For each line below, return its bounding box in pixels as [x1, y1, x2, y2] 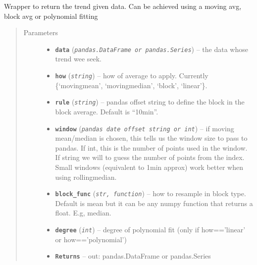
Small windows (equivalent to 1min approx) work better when [55, 161, 243, 172]
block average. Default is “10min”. [55, 106, 158, 116]
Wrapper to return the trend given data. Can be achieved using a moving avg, [4, 1, 242, 11]
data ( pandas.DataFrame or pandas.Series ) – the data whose [55, 44, 248, 54]
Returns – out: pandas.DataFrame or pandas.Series [55, 251, 211, 261]
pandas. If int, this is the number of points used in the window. [55, 142, 248, 153]
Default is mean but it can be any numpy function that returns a [55, 198, 253, 208]
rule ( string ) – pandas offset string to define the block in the [55, 97, 245, 107]
